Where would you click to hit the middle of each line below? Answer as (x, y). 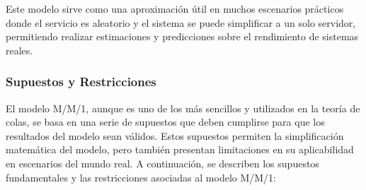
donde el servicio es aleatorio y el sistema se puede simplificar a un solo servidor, (181, 22)
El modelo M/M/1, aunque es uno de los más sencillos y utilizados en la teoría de (183, 108)
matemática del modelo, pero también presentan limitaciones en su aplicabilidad (180, 149)
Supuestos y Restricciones (81, 82)
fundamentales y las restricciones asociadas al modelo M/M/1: (141, 177)
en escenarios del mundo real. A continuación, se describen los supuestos (162, 163)
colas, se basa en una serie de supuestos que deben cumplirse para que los (165, 122)
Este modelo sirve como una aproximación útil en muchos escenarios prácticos (175, 8)
